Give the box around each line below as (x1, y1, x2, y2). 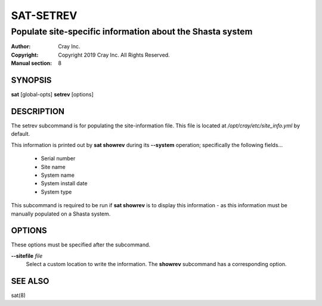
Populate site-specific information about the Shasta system (11, 26, 253, 37)
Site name (41, 163, 66, 170)
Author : (11, 43, 31, 50)
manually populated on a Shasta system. (11, 210, 111, 217)
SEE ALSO (11, 276, 49, 286)
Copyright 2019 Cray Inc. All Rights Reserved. (58, 51, 170, 58)
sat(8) (11, 292, 26, 299)
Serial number (41, 155, 76, 162)
